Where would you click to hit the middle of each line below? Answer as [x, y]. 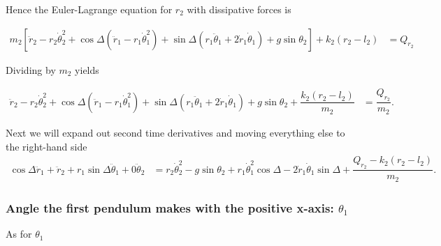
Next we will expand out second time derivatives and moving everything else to [175, 132]
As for [19, 234]
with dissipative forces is [239, 9]
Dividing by [31, 69]
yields [87, 69]
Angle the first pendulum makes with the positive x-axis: [170, 207]
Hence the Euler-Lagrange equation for [89, 9]
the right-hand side [46, 146]
